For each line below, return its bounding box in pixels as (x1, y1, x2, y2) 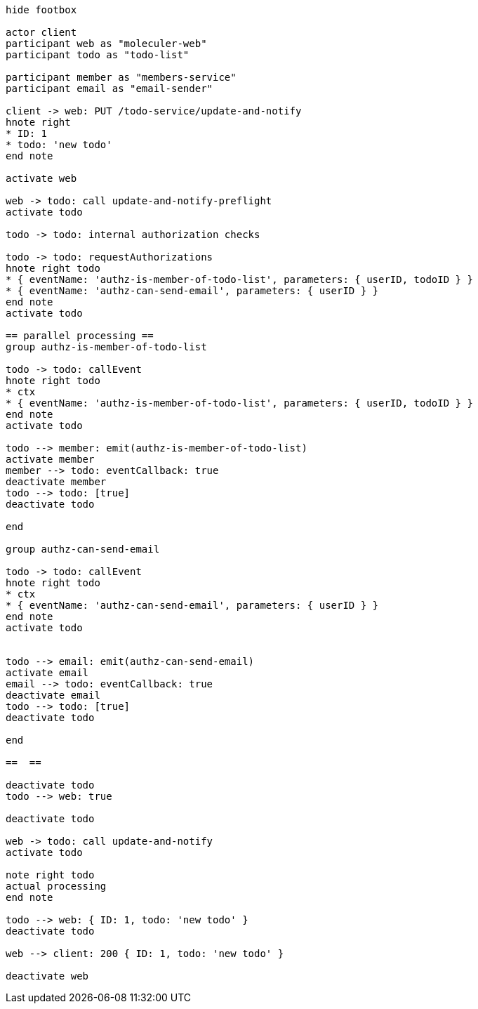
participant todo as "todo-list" (6, 49, 190, 60)
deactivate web (6, 970, 89, 982)
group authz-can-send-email (6, 543, 160, 555)
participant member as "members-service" (6, 72, 237, 83)
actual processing (6, 881, 107, 892)
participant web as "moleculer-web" (6, 38, 207, 49)
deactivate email (6, 690, 100, 701)
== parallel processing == (6, 330, 154, 341)
